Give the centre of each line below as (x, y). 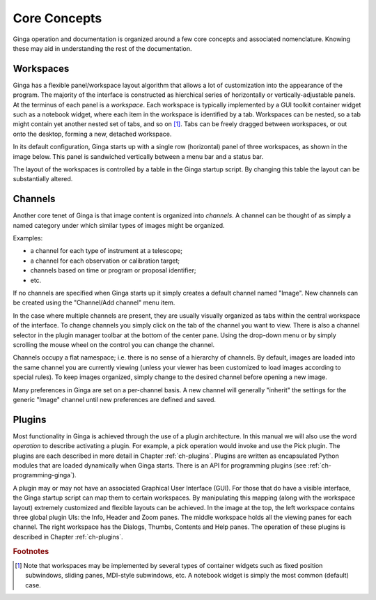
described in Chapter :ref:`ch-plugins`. (68, 537)
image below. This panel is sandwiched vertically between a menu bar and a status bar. (138, 156)
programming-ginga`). (45, 475)
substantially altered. (43, 179)
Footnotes (31, 551)
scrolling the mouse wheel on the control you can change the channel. (114, 344)
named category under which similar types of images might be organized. (119, 225)
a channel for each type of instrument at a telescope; (107, 251)
